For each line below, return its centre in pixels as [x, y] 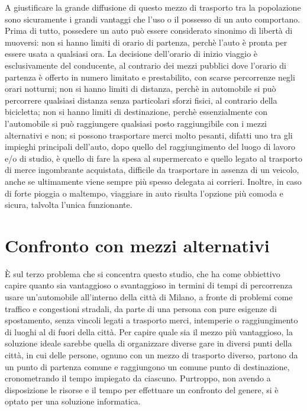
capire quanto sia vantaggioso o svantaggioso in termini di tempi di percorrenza [149, 285]
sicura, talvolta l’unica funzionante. [69, 205]
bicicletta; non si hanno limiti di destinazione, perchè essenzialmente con [136, 112]
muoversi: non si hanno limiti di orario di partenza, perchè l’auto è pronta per [146, 42]
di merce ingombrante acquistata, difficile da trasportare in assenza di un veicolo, [152, 170]
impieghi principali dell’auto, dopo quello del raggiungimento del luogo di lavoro [150, 147]
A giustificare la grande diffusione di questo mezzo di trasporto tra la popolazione [153, 7]
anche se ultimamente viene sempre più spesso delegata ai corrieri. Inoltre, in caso [153, 181]
